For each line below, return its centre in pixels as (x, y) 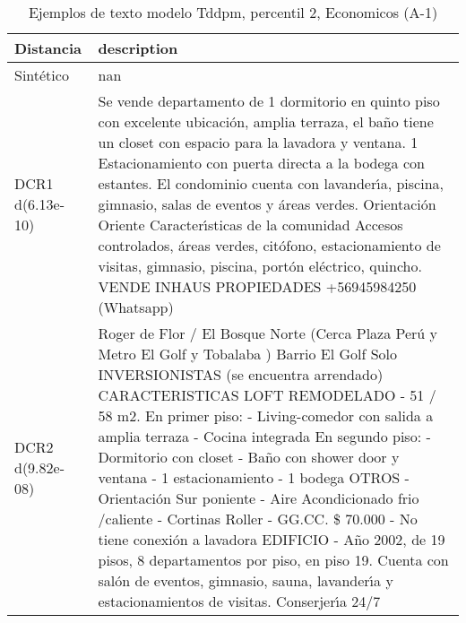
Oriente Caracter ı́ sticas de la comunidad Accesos (250, 225)
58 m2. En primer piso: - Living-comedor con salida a (266, 415)
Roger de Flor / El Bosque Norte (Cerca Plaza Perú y (268, 333)
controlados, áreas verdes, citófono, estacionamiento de (269, 245)
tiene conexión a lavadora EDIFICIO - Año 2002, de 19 (272, 539)
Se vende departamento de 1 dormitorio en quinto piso (269, 101)
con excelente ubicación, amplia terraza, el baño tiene (266, 121)
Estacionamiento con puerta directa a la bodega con (261, 163)
